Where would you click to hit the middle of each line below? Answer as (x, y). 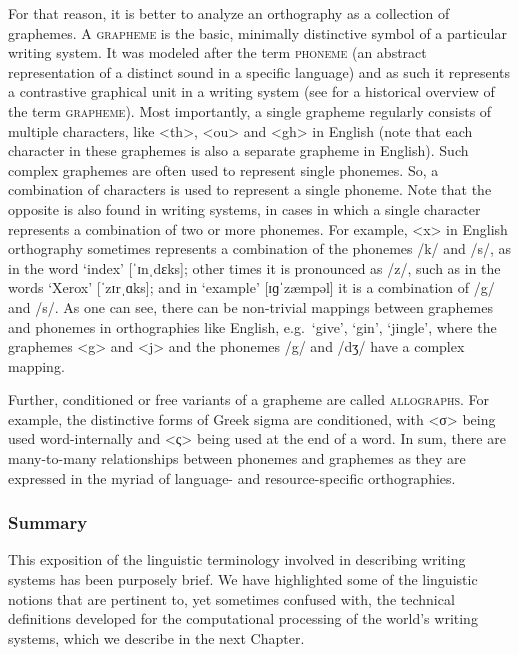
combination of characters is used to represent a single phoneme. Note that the (250, 189)
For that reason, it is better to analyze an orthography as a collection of (229, 13)
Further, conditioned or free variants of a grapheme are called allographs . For (249, 399)
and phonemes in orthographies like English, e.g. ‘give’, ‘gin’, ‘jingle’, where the (252, 326)
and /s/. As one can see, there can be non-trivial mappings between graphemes (251, 306)
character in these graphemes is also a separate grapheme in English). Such (238, 150)
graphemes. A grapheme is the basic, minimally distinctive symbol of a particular (257, 32)
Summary (48, 522)
